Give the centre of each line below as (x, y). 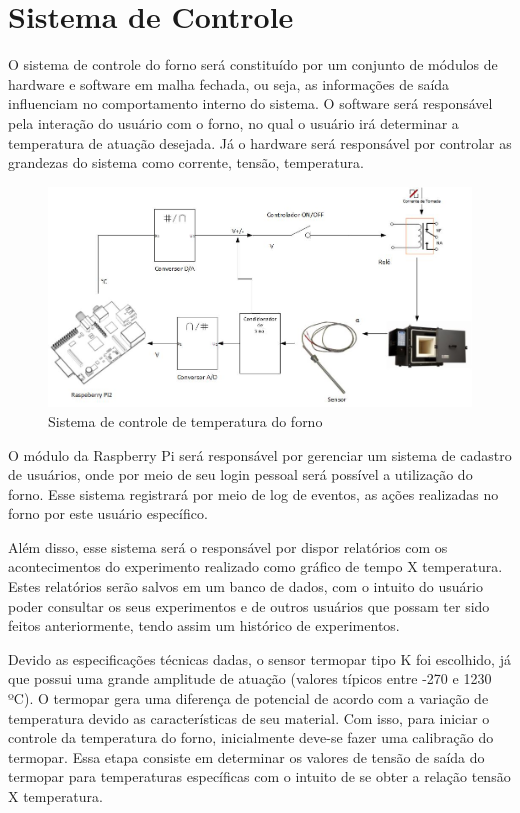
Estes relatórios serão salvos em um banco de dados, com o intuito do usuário (245, 586)
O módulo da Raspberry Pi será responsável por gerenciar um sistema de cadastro (260, 454)
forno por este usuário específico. (108, 513)
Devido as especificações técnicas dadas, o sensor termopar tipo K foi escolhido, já (259, 658)
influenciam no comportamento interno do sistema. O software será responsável (250, 103)
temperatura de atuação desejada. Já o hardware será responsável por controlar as (260, 142)
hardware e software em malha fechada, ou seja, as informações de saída (229, 83)
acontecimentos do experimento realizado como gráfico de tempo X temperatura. (255, 566)
